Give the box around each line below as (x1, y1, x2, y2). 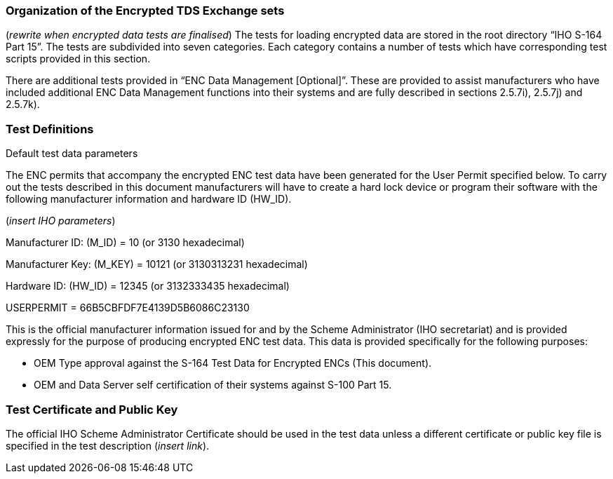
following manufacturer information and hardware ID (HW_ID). (6, 193, 292, 205)
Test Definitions (6, 121, 94, 136)
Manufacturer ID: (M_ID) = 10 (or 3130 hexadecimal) (6, 236, 245, 249)
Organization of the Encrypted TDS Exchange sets (6, 4, 285, 18)
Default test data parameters (6, 147, 138, 160)
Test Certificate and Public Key (6, 402, 178, 417)
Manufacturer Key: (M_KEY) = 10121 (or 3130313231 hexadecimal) (6, 258, 308, 271)
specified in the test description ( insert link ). (6, 439, 210, 452)
